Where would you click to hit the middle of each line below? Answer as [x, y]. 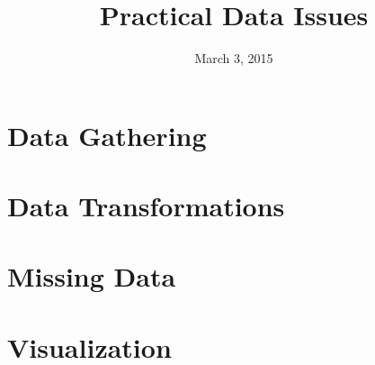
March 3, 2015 [234, 58]
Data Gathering [107, 135]
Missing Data [92, 276]
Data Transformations [146, 206]
